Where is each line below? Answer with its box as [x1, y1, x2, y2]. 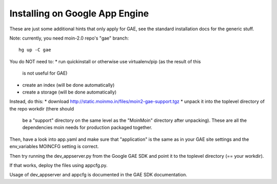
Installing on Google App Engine [9, 8, 149, 19]
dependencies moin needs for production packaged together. [22, 124, 152, 131]
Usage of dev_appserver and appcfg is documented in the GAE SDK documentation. [9, 172, 187, 178]
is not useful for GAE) [22, 70, 68, 77]
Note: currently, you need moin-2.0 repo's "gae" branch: [9, 35, 129, 41]
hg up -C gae [18, 47, 51, 53]
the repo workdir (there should [9, 105, 74, 112]
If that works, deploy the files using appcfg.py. [9, 162, 108, 169]
